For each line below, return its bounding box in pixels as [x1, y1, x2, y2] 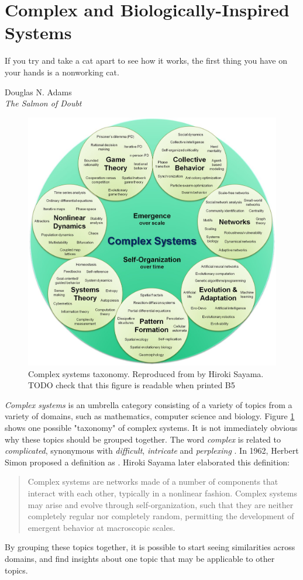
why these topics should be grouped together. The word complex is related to [5, 433, 281, 445]
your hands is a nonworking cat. [5, 65, 119, 78]
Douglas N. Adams [5, 85, 72, 98]
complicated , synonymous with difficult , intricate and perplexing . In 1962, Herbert [5, 444, 299, 457]
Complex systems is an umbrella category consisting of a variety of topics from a [5, 398, 292, 410]
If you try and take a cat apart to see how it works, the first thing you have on [5, 54, 287, 67]
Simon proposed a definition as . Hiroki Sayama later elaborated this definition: [5, 455, 290, 468]
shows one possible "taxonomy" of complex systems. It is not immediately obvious [5, 422, 298, 434]
